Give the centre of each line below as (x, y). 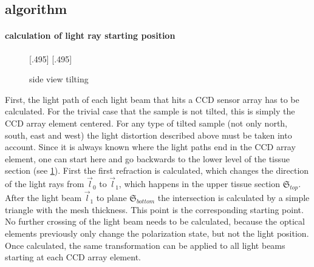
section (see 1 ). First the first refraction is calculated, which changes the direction (157, 170)
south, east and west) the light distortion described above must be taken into (148, 135)
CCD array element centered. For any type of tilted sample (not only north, (146, 123)
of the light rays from (45, 184)
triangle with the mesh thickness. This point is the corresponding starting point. (154, 209)
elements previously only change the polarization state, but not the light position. (157, 233)
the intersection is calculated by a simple (234, 198)
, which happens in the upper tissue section (200, 184)
